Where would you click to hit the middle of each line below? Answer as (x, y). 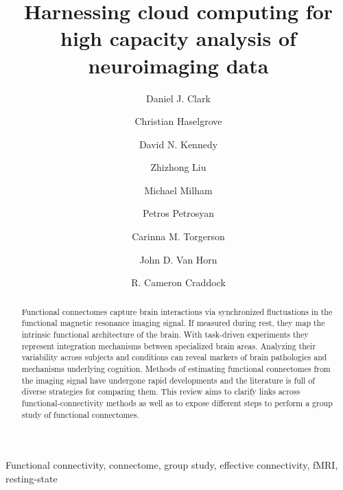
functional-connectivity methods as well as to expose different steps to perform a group (177, 402)
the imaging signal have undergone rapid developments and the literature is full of (168, 380)
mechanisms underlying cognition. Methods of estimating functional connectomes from (176, 368)
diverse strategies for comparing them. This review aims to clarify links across (161, 392)
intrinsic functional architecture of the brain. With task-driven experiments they (165, 334)
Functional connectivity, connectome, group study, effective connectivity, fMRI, (172, 465)
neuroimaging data (178, 65)
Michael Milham (178, 190)
